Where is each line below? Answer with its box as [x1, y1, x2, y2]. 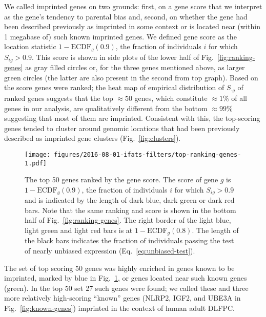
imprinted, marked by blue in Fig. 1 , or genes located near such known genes [4, 272, 247, 283]
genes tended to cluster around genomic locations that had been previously [4, 122, 240, 133]
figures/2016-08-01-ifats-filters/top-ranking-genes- [54, 151, 241, 158]
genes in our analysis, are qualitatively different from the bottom [4, 102, 208, 113]
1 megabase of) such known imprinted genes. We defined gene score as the [4, 31, 237, 41]
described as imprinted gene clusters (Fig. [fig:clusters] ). [4, 133, 181, 143]
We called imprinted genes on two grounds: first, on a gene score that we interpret [4, 1, 262, 11]
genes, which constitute [134, 92, 208, 103]
